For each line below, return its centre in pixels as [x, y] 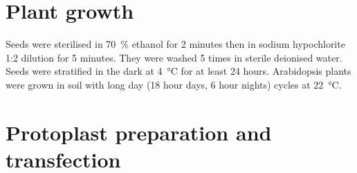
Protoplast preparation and [139, 132]
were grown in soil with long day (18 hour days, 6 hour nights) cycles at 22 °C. [174, 84]
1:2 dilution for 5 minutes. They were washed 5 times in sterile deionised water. [174, 57]
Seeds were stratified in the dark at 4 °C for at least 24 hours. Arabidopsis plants [178, 71]
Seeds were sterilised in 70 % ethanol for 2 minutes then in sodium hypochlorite [175, 44]
